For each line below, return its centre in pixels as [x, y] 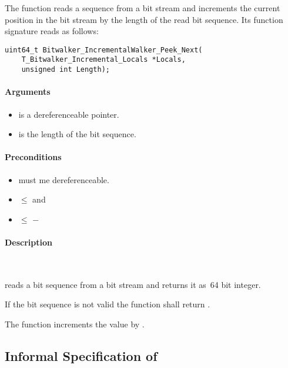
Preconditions [33, 157]
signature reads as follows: [52, 31]
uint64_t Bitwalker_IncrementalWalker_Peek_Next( [104, 50]
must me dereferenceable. [64, 179]
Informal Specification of [81, 355]
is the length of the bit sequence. [77, 134]
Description [29, 242]
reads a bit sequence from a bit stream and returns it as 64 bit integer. [133, 284]
